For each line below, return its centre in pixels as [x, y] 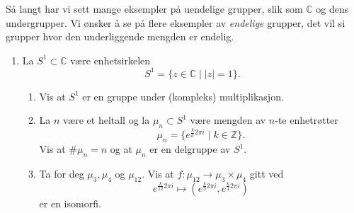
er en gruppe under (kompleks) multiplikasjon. [183, 96]
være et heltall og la [107, 120]
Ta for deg [62, 173]
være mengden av [228, 120]
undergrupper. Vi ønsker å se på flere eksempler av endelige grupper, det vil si [176, 22]
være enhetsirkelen [110, 60]
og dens [332, 8]
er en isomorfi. [70, 203]
